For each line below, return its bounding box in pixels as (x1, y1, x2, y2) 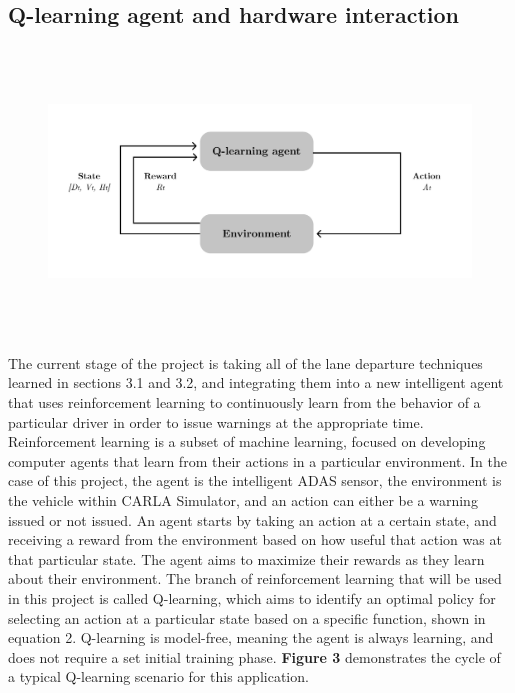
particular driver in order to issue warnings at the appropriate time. (8, 411, 424, 432)
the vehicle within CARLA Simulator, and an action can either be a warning (8, 489, 478, 510)
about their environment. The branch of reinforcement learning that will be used (8, 568, 502, 589)
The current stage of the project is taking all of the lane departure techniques (8, 352, 483, 373)
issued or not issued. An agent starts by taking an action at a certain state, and (8, 509, 497, 530)
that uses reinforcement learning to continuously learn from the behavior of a (8, 391, 481, 412)
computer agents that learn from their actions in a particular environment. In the (8, 450, 507, 471)
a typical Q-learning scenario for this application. (8, 666, 309, 687)
